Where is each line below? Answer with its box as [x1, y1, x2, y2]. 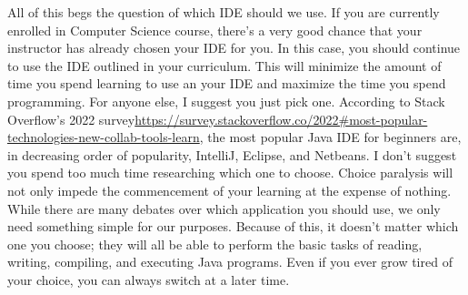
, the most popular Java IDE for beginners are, [199, 127, 462, 147]
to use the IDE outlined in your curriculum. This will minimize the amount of [7, 56, 442, 75]
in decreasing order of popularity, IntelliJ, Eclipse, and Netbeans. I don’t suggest [7, 145, 457, 164]
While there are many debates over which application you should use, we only [7, 198, 441, 218]
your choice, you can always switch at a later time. [7, 270, 290, 289]
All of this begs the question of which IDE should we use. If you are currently [7, 3, 440, 21]
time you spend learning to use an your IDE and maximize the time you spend [7, 74, 446, 93]
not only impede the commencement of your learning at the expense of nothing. [7, 180, 452, 199]
